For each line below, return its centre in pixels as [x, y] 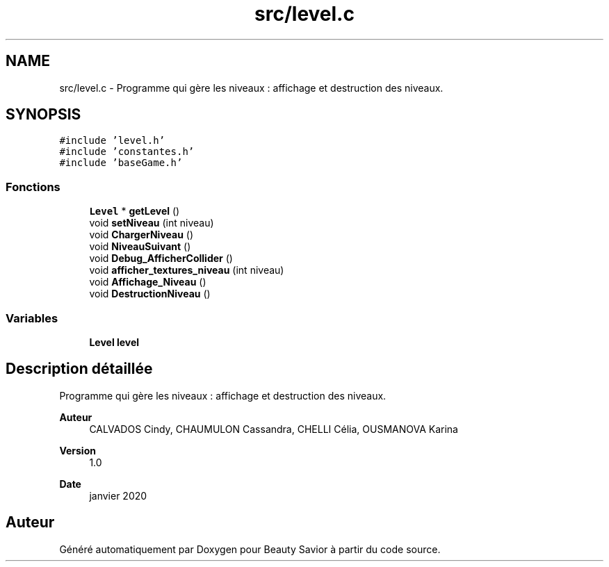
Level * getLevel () [135, 211]
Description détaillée [79, 369]
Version [78, 450]
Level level [114, 342]
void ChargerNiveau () [141, 235]
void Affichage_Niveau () [148, 282]
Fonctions [33, 187]
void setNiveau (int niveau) [152, 223]
